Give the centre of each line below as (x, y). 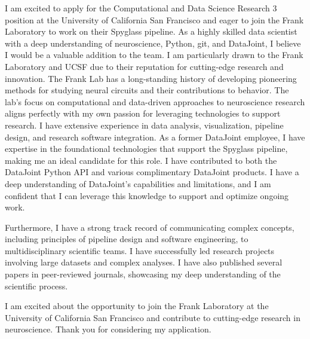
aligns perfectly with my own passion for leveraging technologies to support (143, 113)
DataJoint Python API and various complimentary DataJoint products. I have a (152, 172)
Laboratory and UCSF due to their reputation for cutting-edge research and (144, 66)
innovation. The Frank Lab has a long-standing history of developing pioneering (151, 78)
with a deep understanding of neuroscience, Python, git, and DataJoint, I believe (153, 43)
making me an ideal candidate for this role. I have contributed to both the (141, 160)
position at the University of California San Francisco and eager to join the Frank (154, 19)
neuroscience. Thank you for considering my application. (108, 329)
